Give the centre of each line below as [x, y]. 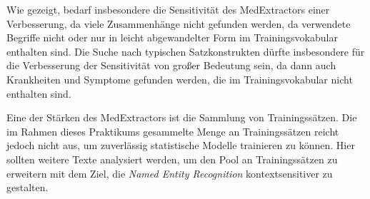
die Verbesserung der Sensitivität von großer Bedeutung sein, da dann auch [171, 65]
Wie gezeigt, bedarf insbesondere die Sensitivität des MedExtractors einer [168, 9]
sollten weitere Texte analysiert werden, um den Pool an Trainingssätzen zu [172, 159]
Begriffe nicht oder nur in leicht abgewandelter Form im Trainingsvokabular [172, 37]
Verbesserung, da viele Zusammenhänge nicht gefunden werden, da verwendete [179, 23]
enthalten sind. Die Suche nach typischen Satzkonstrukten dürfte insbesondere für [186, 51]
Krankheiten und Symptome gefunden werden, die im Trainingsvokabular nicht [180, 79]
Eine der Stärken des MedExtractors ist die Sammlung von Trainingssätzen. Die [182, 117]
